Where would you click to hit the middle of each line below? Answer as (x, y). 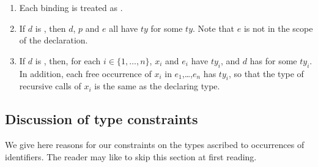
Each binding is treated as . (71, 7)
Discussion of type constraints (102, 119)
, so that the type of (266, 73)
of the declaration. (54, 40)
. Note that (214, 28)
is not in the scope (278, 28)
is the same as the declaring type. (157, 86)
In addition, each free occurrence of (85, 73)
